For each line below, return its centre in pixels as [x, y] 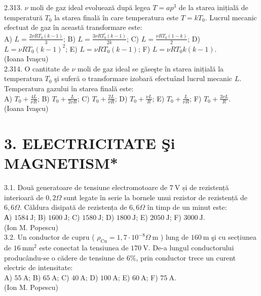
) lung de [175, 237]
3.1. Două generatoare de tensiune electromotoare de [86, 187]
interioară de [24, 197]
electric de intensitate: [39, 267]
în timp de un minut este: [187, 207]
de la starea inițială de [213, 7]
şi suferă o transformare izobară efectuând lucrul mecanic [143, 78]
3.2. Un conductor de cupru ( [49, 237]
